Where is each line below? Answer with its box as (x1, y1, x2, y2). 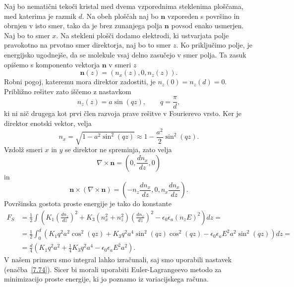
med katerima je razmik (4, 10, 76, 21)
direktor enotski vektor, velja (4, 118, 92, 128)
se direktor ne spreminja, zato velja (65, 144, 172, 155)
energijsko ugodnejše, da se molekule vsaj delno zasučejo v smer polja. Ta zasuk (4, 49, 246, 59)
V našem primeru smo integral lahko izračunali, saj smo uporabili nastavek (4, 254, 232, 265)
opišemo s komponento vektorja (4, 59, 100, 69)
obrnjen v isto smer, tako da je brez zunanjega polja (4, 20, 163, 31)
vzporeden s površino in (167, 10, 240, 21)
